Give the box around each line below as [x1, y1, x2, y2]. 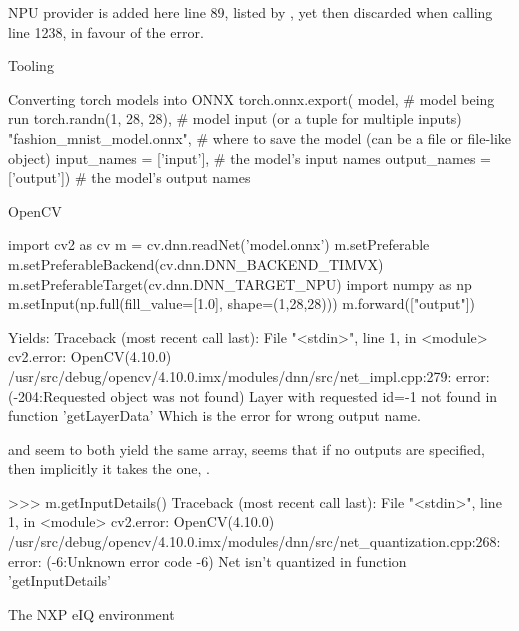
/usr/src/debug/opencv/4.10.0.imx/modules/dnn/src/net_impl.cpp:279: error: [8, 365, 490, 386]
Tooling [8, 55, 54, 76]
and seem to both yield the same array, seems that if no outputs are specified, [8, 438, 485, 459]
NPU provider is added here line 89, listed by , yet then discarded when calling [8, 2, 493, 22]
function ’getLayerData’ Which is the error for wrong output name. [8, 405, 421, 426]
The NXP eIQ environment [8, 603, 175, 624]
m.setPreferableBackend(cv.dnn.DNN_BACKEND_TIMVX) [8, 253, 384, 274]
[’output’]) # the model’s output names [8, 167, 251, 188]
